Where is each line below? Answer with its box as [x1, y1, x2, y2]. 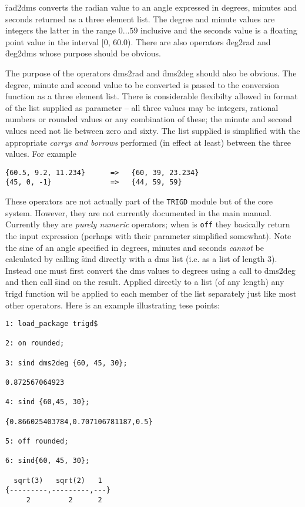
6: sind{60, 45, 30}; [5, 456, 90, 465]
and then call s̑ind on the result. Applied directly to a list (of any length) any [5, 276, 284, 288]
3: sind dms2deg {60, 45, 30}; [5, 358, 128, 367]
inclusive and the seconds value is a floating [140, 24, 297, 36]
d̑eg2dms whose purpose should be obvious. [5, 47, 161, 59]
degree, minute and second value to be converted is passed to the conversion [5, 78, 279, 90]
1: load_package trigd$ [5, 320, 98, 328]
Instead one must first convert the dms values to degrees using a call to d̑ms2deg [5, 264, 296, 276]
